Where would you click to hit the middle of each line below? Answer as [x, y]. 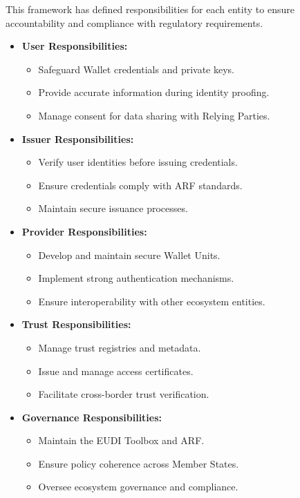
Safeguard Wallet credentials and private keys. [136, 69]
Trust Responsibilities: [76, 324]
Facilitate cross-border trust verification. [124, 394]
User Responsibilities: [75, 46]
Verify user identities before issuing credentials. [138, 162]
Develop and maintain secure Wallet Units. [129, 255]
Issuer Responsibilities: [78, 138]
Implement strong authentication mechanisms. [136, 278]
